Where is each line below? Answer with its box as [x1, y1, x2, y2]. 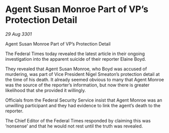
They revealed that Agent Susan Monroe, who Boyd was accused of [5, 66, 147, 72]
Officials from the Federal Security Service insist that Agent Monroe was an [5, 97, 162, 103]
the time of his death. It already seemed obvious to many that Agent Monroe [5, 76, 164, 82]
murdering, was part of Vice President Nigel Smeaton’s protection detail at [5, 71, 160, 77]
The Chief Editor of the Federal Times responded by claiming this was [5, 117, 151, 123]
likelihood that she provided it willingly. [5, 87, 86, 93]
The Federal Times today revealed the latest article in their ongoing [5, 51, 145, 57]
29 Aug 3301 [5, 31, 32, 37]
